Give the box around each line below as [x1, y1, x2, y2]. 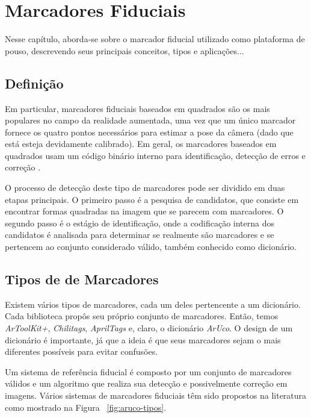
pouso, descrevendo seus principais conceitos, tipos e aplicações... [5, 44, 244, 57]
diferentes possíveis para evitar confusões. [5, 345, 158, 358]
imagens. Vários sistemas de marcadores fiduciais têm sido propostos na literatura [5, 389, 307, 401]
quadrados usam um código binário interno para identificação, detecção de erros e [5, 149, 306, 161]
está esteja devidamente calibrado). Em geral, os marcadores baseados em [5, 137, 277, 150]
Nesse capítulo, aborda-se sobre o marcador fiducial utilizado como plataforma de [5, 33, 305, 45]
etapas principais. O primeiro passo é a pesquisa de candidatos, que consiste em [5, 193, 299, 205]
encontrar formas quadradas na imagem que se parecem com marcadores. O [5, 205, 284, 217]
